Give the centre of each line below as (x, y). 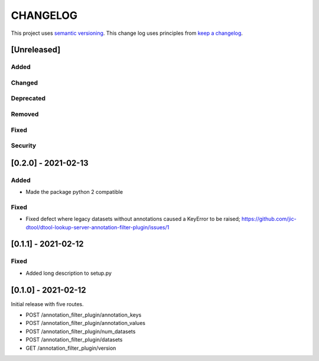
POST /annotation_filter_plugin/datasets (74, 340)
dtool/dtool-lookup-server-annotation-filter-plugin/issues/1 (97, 227)
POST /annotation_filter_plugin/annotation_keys (84, 315)
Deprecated (28, 99)
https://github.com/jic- (269, 219)
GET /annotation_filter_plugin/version (71, 348)
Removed (25, 114)
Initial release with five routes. (47, 304)
